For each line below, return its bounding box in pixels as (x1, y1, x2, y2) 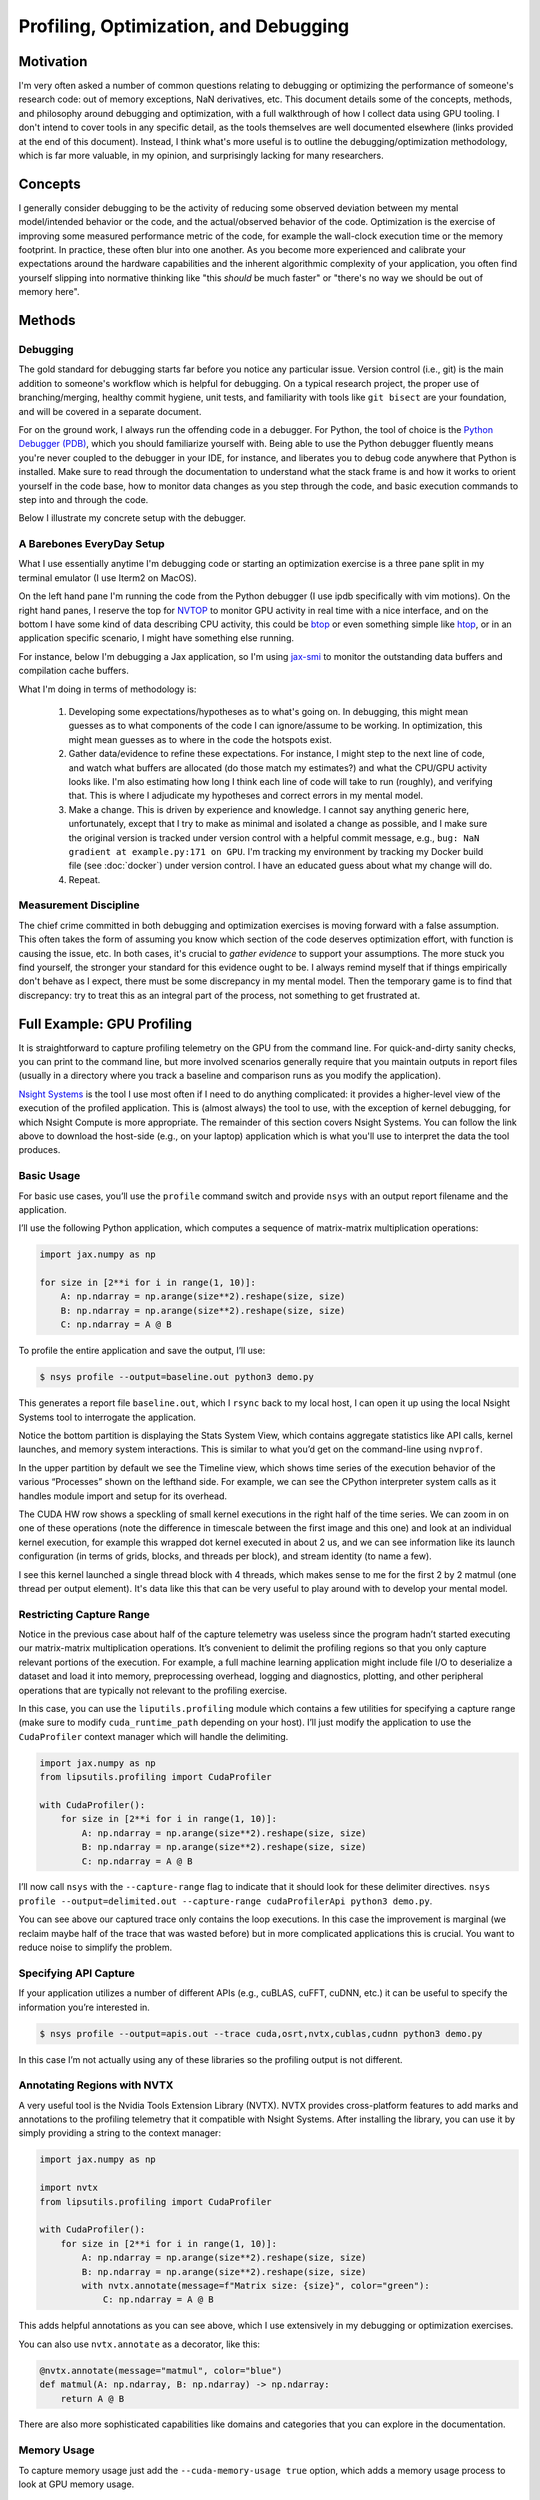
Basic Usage (18, 1169, 81, 1183)
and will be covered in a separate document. (18, 405, 202, 417)
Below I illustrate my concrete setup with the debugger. (18, 512, 247, 524)
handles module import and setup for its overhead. (18, 1490, 227, 1502)
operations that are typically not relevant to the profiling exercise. (18, 1684, 288, 1696)
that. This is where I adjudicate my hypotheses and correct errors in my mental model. (68, 790, 424, 802)
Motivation (18, 53, 88, 70)
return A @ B (60, 2393, 125, 2404)
